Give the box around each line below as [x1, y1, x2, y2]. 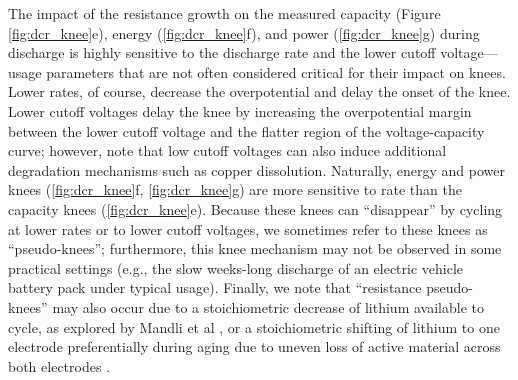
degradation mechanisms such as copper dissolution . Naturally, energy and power [8, 159, 505, 180]
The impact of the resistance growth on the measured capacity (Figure [8, 3, 441, 23]
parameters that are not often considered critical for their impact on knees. [46, 61, 506, 82]
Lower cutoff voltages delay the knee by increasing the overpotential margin [8, 100, 472, 121]
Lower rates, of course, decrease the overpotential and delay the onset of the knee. [8, 81, 511, 102]
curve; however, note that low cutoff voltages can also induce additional [8, 140, 447, 161]
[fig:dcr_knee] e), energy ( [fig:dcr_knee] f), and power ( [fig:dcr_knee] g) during [8, 22, 480, 43]
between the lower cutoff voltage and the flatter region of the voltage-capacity [8, 120, 485, 141]
